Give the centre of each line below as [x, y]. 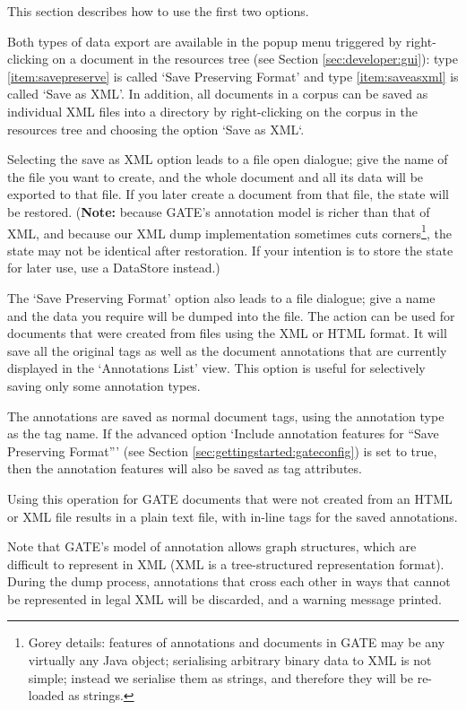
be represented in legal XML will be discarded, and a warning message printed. [224, 598]
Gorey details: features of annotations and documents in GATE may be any [237, 642]
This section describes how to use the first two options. [158, 11]
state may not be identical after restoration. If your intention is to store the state [230, 250]
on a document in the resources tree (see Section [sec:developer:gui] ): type [255, 59]
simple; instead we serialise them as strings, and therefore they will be [221, 677]
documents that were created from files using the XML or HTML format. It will [227, 333]
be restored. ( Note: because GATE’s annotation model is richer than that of [219, 211]
